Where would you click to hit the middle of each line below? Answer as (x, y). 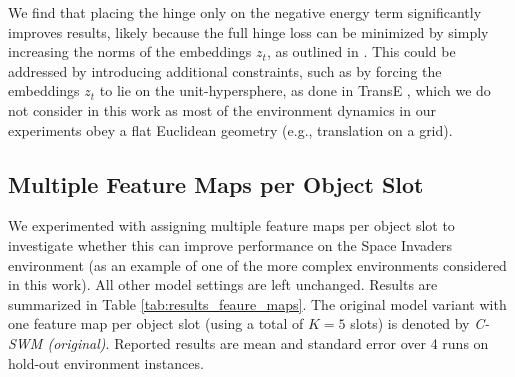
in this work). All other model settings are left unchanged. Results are (223, 284)
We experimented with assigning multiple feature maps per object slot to (231, 225)
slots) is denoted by (410, 323)
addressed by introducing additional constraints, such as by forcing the (225, 70)
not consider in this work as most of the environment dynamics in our (222, 109)
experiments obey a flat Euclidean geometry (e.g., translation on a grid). (230, 129)
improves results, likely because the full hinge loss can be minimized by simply (248, 31)
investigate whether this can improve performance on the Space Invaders (230, 244)
